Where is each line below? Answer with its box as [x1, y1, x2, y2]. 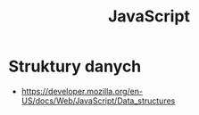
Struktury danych [8, 56, 142, 77]
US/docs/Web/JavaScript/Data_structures [21, 95, 176, 106]
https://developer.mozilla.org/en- [21, 86, 144, 96]
